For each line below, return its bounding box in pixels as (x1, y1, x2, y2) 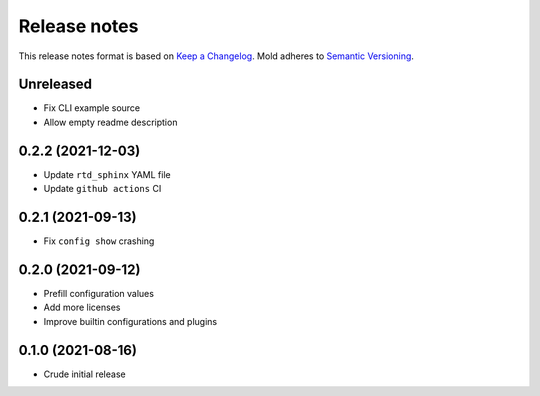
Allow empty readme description (43, 116, 178, 128)
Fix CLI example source (43, 102, 141, 114)
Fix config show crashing (43, 235, 155, 247)
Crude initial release (43, 368, 126, 380)
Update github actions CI (43, 183, 162, 195)
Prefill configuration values (43, 287, 155, 299)
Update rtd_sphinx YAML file (43, 168, 171, 180)
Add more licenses (43, 301, 121, 314)
